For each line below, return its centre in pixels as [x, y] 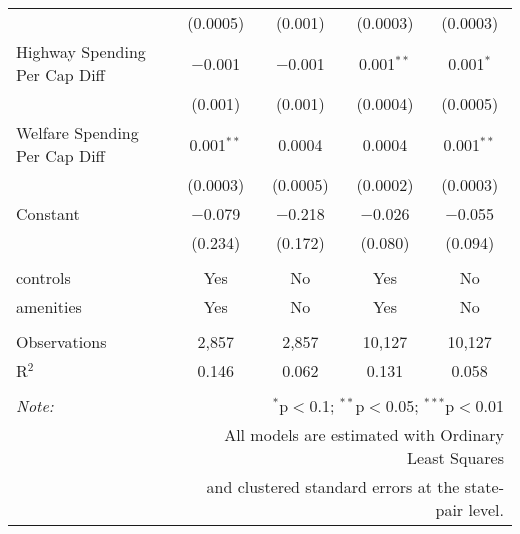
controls [43, 277]
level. [486, 509]
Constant [48, 213]
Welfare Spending [77, 132]
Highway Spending [81, 51]
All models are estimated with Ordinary [364, 434]
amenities [49, 306]
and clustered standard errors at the [333, 486]
